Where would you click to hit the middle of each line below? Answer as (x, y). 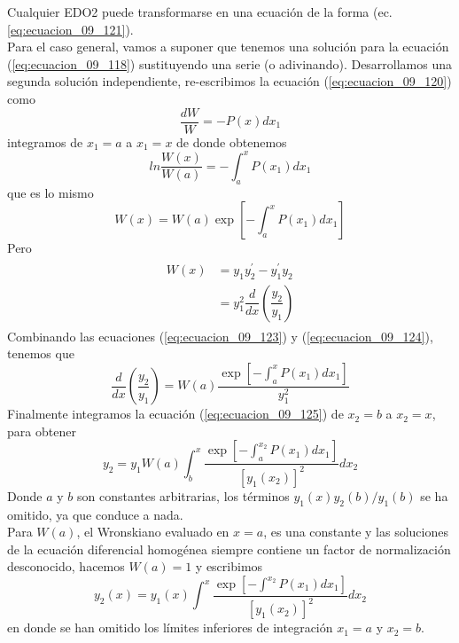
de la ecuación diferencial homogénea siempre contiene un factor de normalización (229, 549)
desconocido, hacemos (66, 566)
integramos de (45, 141)
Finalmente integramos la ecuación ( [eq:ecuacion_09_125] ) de (175, 414)
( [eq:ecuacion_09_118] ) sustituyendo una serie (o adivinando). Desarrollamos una (230, 63)
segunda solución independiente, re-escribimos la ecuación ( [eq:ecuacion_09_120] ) (229, 81)
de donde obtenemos (232, 141)
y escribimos (229, 566)
